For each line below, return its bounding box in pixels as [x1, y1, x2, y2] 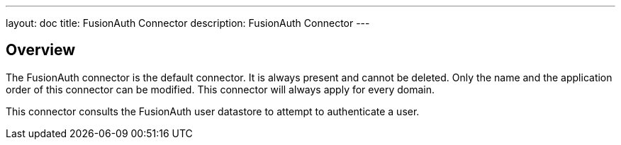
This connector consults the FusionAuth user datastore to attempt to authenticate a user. [6, 105, 420, 117]
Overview [6, 41, 76, 59]
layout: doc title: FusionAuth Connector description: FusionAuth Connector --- [6, 17, 370, 29]
